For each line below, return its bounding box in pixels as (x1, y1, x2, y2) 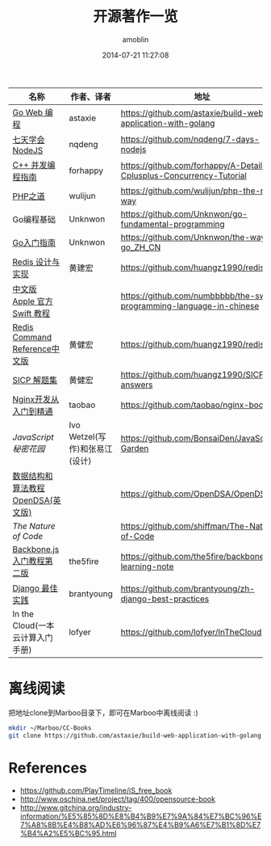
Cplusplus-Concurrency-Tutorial (120, 170, 248, 181)
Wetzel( (68, 431, 98, 442)
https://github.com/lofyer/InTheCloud (120, 626, 262, 638)
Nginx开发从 (12, 394, 59, 405)
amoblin (122, 34, 149, 44)
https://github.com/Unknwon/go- (120, 208, 248, 219)
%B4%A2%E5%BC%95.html (19, 828, 117, 838)
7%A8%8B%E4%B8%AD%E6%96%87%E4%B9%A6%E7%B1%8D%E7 (19, 819, 261, 829)
